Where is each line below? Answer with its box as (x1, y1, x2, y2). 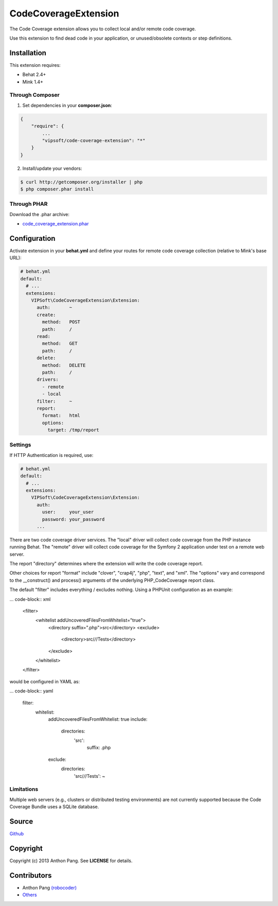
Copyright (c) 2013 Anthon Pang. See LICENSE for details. (9, 858, 133, 864)
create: (37, 312, 56, 317)
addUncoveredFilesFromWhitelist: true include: (48, 716, 148, 722)
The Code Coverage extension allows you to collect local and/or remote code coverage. (9, 26, 196, 32)
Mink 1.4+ (22, 79, 43, 85)
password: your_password (42, 516, 105, 522)
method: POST (42, 319, 81, 325)
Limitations (9, 786, 39, 793)
